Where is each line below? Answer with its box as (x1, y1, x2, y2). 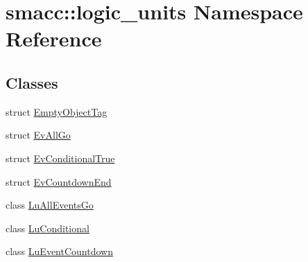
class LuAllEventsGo (6, 198, 94, 212)
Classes (6, 71, 58, 93)
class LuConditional (6, 220, 89, 235)
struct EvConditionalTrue (6, 150, 115, 165)
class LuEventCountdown (6, 244, 113, 259)
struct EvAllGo (6, 128, 71, 142)
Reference (6, 24, 102, 53)
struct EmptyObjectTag (6, 104, 108, 119)
